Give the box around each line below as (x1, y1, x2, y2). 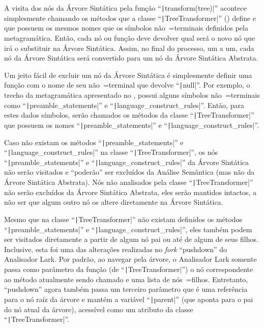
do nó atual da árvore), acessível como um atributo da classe (4, 304, 193, 314)
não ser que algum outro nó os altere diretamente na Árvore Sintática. (4, 197, 223, 207)
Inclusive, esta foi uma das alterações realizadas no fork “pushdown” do (4, 243, 227, 254)
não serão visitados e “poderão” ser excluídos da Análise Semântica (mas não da (4, 167, 255, 177)
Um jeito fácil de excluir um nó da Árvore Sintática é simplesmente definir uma (4, 69, 252, 80)
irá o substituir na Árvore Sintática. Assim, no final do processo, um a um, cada (4, 42, 254, 53)
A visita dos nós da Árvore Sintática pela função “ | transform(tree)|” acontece (4, 3, 247, 13)
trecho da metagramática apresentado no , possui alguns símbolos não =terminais (4, 89, 260, 100)
